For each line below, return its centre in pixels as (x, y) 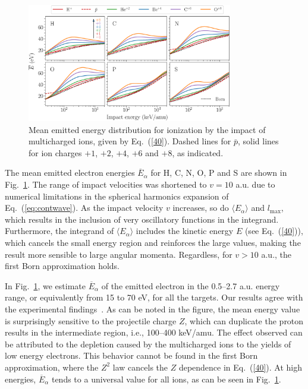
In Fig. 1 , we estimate (45, 285)
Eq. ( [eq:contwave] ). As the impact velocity (84, 208)
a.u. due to (255, 184)
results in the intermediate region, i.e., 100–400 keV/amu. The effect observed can (154, 332)
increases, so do (201, 208)
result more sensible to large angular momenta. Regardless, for (119, 254)
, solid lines (258, 141)
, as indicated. (198, 152)
